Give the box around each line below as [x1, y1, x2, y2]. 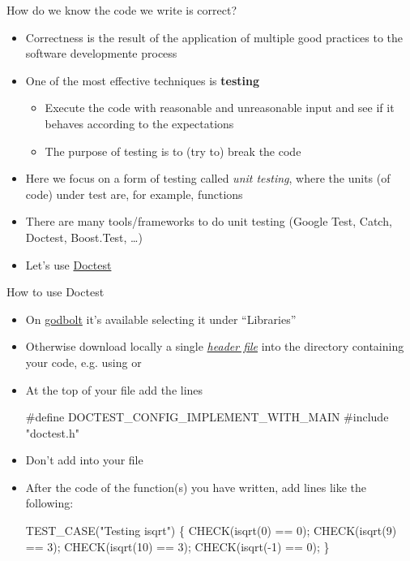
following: [25, 494, 74, 511]
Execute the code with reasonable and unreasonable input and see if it [45, 99, 395, 116]
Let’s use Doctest [25, 256, 112, 273]
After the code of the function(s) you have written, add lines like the [25, 478, 367, 495]
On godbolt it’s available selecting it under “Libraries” [25, 310, 297, 327]
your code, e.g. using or [25, 353, 142, 370]
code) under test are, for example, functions [25, 185, 243, 202]
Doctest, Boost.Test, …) [25, 228, 143, 245]
